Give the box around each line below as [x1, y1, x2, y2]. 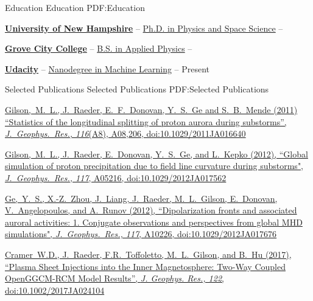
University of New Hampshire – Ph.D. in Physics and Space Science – [5, 21, 283, 34]
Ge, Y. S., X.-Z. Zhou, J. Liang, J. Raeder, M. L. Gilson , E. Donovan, [5, 192, 278, 204]
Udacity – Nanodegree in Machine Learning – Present [5, 62, 210, 75]
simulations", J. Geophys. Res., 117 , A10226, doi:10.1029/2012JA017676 [5, 227, 277, 240]
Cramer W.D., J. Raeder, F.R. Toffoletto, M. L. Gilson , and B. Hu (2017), [5, 247, 292, 260]
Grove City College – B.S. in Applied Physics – [5, 42, 192, 55]
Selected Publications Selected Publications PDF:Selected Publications [5, 83, 269, 95]
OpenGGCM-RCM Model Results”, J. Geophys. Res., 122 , [5, 272, 224, 285]
